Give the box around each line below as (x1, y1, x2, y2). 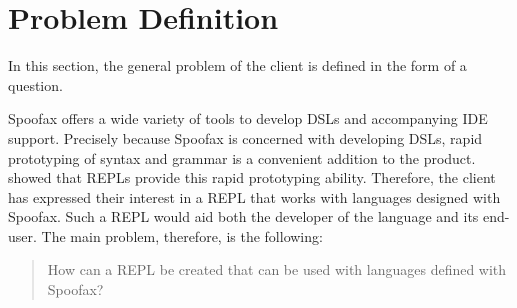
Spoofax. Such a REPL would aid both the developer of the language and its (8, 206, 479, 227)
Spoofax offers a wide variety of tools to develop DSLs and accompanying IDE (8, 108, 488, 129)
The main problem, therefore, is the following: (41, 225, 323, 246)
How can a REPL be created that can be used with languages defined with (47, 259, 507, 280)
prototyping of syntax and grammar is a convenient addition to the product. (8, 147, 476, 168)
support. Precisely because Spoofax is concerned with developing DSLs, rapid (8, 127, 483, 148)
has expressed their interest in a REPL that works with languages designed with (8, 186, 501, 207)
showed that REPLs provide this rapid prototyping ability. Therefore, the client (8, 167, 496, 188)
